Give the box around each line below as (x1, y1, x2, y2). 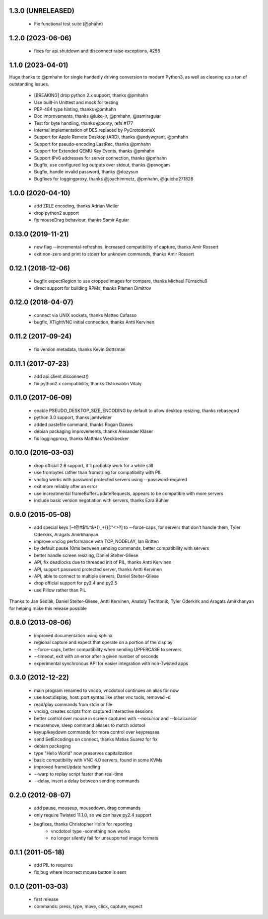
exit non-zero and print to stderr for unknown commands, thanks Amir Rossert (34, 251, 195, 257)
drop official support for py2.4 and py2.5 (34, 580, 118, 586)
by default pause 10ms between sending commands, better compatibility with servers (34, 545, 209, 551)
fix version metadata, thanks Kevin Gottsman (34, 346, 126, 352)
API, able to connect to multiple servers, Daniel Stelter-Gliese (34, 573, 159, 579)
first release (34, 896, 59, 902)
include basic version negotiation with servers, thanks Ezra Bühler (34, 497, 169, 503)
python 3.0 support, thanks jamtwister (34, 415, 112, 420)
